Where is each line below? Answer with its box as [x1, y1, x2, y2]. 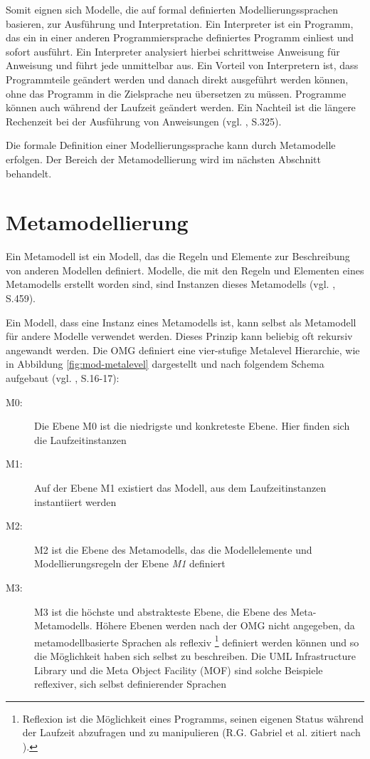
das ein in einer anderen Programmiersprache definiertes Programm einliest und [6, 30, 354, 45]
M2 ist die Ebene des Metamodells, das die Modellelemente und [34, 542, 312, 557]
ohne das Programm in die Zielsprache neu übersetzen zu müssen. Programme [6, 86, 347, 100]
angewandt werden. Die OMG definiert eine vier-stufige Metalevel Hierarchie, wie [6, 342, 360, 357]
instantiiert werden [34, 494, 117, 509]
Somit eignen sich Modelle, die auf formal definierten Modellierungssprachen [6, 2, 339, 16]
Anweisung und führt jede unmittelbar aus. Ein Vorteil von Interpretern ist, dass [6, 58, 359, 73]
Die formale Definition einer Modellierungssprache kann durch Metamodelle [6, 138, 336, 153]
